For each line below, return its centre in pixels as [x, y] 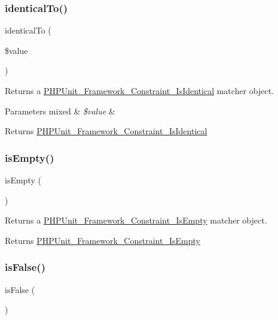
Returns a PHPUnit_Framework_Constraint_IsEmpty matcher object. [136, 220]
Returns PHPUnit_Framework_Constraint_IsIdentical [106, 131]
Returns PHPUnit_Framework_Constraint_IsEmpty [103, 240]
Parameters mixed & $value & [60, 111]
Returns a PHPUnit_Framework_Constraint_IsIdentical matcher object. [140, 90]
